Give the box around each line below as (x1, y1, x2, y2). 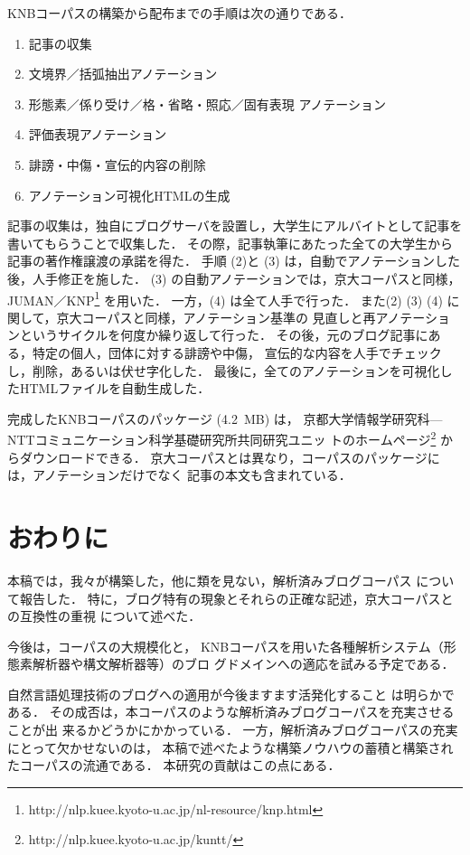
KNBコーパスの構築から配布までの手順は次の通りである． (7, 4, 352, 22)
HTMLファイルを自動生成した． (19, 379, 211, 398)
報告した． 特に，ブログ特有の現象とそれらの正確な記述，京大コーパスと (19, 588, 454, 607)
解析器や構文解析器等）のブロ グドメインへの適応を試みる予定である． (32, 654, 455, 673)
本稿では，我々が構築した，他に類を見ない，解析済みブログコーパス (7, 570, 412, 589)
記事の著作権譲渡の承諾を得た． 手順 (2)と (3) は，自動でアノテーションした (7, 251, 460, 270)
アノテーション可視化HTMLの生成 (28, 185, 230, 204)
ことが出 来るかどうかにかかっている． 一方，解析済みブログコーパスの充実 (7, 720, 458, 739)
